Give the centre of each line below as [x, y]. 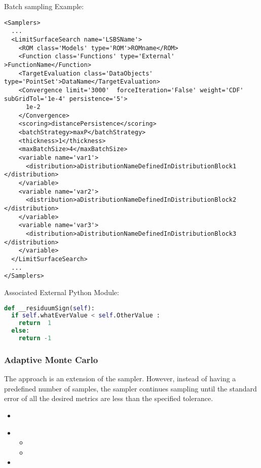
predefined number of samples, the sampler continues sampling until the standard [130, 388]
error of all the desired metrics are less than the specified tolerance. [109, 398]
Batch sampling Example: [44, 6]
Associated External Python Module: [62, 292]
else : [21, 331]
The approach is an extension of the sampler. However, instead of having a [120, 379]
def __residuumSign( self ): [49, 308]
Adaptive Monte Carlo [51, 359]
